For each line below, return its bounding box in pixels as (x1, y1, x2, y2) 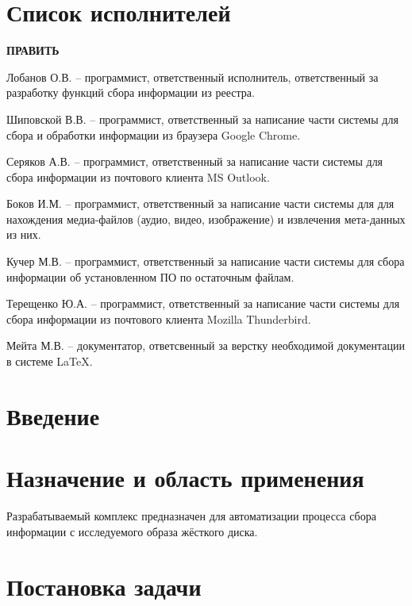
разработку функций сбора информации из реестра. (6, 84, 255, 101)
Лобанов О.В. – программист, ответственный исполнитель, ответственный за (6, 68, 379, 85)
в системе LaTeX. (6, 353, 93, 370)
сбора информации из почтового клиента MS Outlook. (6, 168, 270, 185)
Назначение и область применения (6, 462, 364, 494)
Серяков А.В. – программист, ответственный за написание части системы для (6, 153, 383, 170)
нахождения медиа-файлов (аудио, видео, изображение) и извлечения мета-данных (6, 210, 406, 227)
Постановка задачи (6, 570, 202, 602)
